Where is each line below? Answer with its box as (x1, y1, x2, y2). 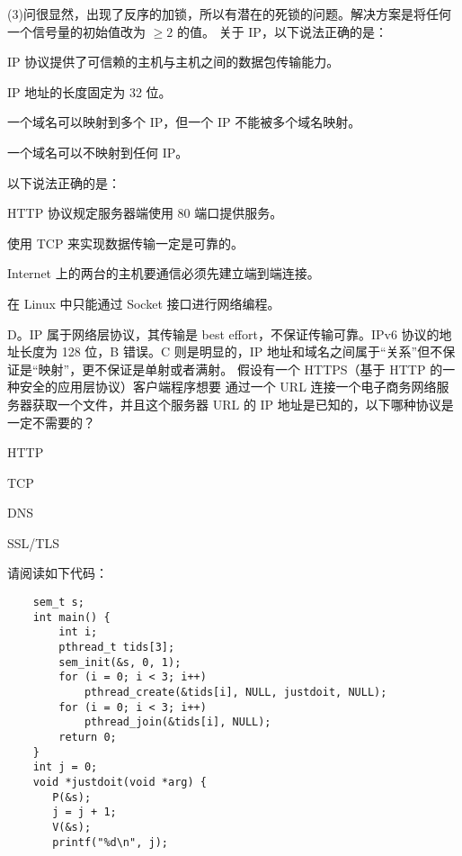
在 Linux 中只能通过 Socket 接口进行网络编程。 (7, 293, 280, 312)
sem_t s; (32, 596, 84, 609)
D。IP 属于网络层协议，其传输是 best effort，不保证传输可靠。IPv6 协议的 (7, 324, 440, 343)
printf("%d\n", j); (52, 835, 168, 849)
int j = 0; (32, 761, 98, 774)
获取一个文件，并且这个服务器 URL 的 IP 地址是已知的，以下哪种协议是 (31, 394, 454, 413)
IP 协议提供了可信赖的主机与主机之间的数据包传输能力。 (7, 52, 340, 71)
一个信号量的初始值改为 (7, 22, 146, 41)
